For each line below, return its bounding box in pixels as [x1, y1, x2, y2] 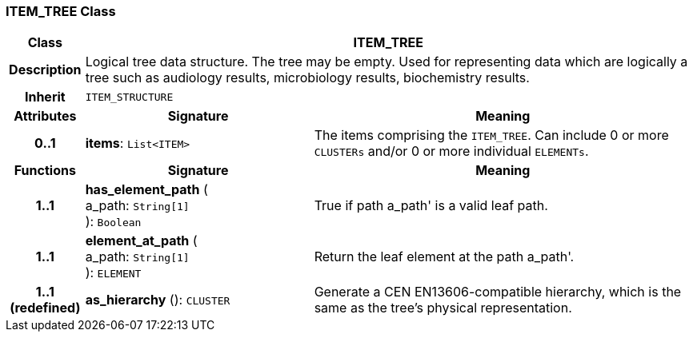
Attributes [14, 108, 77, 125]
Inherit [24, 89, 66, 105]
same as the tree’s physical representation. [314, 300, 572, 316]
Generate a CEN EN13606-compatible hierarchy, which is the [314, 284, 682, 300]
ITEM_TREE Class [6, 3, 116, 19]
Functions [14, 162, 76, 179]
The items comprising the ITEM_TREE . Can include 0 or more [314, 127, 669, 144]
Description [9, 62, 82, 78]
